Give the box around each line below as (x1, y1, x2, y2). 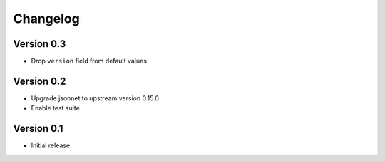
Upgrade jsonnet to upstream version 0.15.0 (31, 93, 160, 103)
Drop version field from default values (31, 57, 148, 66)
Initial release (31, 141, 71, 150)
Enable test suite (31, 104, 80, 113)
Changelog (13, 11, 80, 26)
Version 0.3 (13, 38, 66, 50)
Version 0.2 (13, 75, 66, 87)
